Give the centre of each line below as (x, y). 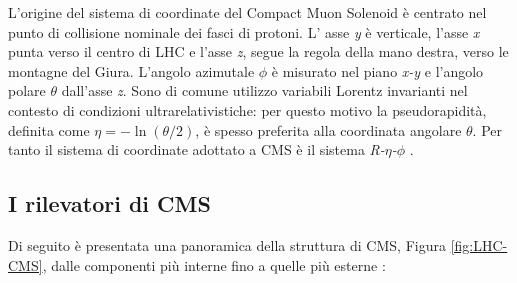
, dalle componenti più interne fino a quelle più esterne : (214, 264)
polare (27, 90)
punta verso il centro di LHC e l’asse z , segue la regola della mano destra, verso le (258, 51)
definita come (49, 129)
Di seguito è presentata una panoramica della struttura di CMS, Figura (227, 244)
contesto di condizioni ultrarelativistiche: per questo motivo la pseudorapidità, (247, 109)
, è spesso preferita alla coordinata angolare (328, 129)
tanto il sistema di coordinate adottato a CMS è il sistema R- (196, 149)
